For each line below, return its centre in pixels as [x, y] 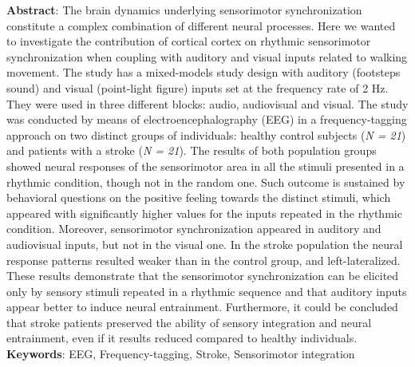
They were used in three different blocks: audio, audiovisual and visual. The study [207, 103]
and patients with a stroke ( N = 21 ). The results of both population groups [192, 150]
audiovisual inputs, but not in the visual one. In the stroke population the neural [205, 244]
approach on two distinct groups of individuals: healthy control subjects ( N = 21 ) [206, 134]
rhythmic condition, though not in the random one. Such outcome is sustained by [206, 182]
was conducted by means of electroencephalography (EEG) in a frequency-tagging [207, 119]
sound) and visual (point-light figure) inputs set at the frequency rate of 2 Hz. [198, 87]
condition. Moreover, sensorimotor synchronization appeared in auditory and [194, 229]
